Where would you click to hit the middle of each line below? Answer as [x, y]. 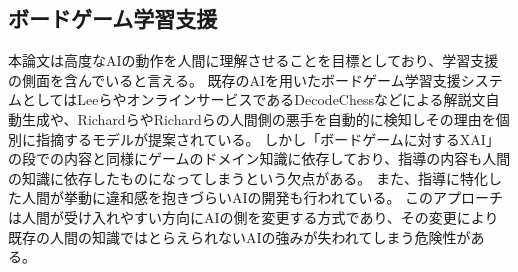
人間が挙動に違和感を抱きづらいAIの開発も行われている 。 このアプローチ [262, 197]
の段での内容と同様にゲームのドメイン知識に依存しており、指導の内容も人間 [259, 158]
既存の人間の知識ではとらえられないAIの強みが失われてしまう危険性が [239, 236]
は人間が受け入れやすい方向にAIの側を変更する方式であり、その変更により [253, 216]
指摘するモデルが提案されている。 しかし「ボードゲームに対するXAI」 [267, 138]
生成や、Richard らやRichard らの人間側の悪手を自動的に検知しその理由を [258, 118]
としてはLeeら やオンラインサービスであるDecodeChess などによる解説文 [253, 99]
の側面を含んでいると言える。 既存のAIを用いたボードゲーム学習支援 [234, 79]
